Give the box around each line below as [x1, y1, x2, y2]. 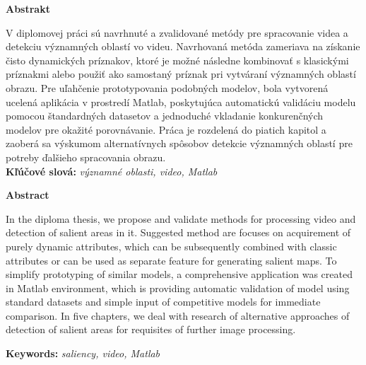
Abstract [6, 187, 49, 202]
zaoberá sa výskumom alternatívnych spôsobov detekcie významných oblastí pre [6, 136, 353, 151]
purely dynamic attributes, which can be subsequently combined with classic [6, 238, 337, 253]
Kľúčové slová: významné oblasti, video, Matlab [6, 163, 218, 178]
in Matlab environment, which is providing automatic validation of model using [6, 280, 350, 295]
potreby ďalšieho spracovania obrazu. [6, 149, 166, 164]
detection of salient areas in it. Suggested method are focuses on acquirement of [6, 225, 351, 240]
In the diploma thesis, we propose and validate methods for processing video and [6, 211, 356, 226]
